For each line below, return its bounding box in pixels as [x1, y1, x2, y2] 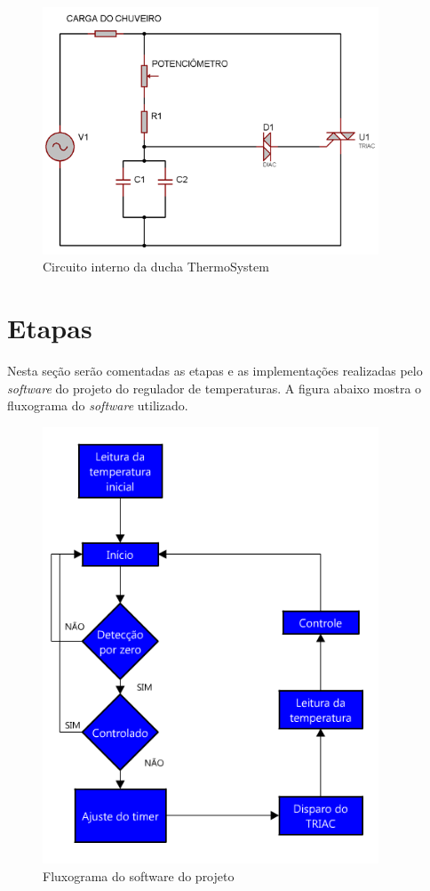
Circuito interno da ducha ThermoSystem [43, 257, 269, 276]
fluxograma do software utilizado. [7, 396, 188, 415]
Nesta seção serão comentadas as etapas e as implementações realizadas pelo [7, 361, 423, 380]
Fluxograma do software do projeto [43, 866, 235, 885]
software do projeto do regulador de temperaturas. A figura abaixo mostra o [7, 378, 422, 397]
